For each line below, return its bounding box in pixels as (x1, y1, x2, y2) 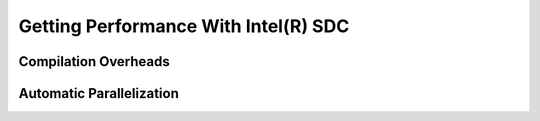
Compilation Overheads (18, 53, 170, 70)
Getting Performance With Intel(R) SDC (18, 15, 350, 37)
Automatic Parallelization (18, 85, 179, 102)
